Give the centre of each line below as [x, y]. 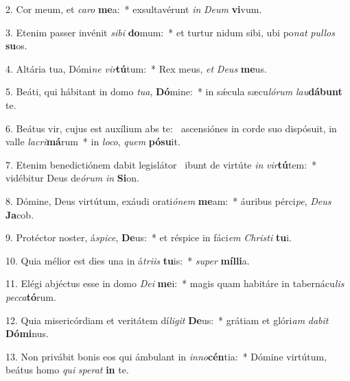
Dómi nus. [27, 333]
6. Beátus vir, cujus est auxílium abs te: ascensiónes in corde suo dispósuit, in [171, 128]
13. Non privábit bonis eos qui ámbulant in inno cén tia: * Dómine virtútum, [166, 356]
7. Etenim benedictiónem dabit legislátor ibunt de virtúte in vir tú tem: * [161, 164]
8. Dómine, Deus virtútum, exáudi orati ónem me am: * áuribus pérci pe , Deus [168, 200]
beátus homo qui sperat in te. [67, 370]
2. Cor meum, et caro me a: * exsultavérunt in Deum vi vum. [134, 9]
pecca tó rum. [31, 296]
